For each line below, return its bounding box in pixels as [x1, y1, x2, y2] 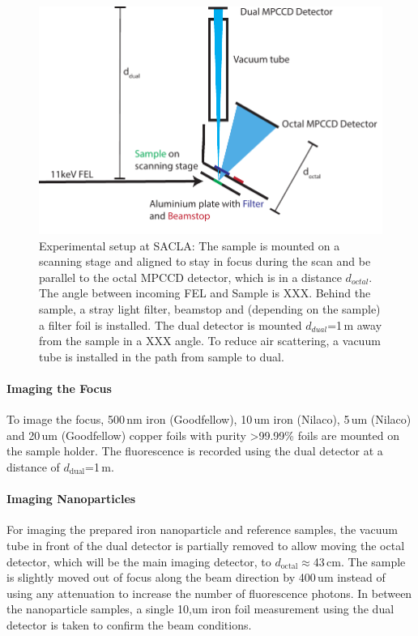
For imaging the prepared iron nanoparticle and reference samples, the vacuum [6, 521, 398, 538]
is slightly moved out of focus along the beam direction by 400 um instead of [6, 569, 386, 586]
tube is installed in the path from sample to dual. [39, 348, 284, 365]
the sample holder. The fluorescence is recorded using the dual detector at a [6, 442, 383, 459]
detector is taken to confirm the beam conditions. [6, 616, 252, 633]
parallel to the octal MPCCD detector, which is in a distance [39, 268, 342, 285]
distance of [6, 458, 60, 475]
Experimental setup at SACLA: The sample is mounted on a [39, 237, 340, 254]
